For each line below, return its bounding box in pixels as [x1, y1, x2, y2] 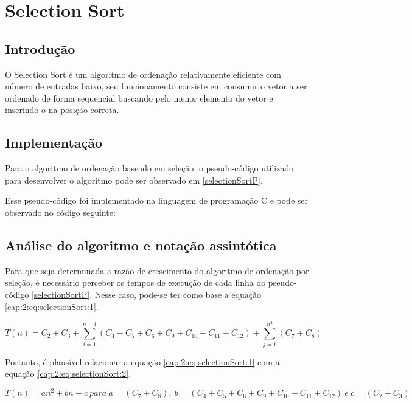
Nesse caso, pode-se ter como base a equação [94, 288, 262, 300]
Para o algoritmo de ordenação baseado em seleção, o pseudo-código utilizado [5, 162, 294, 174]
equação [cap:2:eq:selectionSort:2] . [5, 367, 131, 380]
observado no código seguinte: [5, 205, 116, 218]
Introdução [5, 39, 75, 58]
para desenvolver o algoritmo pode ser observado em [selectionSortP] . [5, 173, 263, 186]
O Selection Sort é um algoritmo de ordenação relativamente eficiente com [5, 67, 281, 80]
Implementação [5, 133, 103, 152]
